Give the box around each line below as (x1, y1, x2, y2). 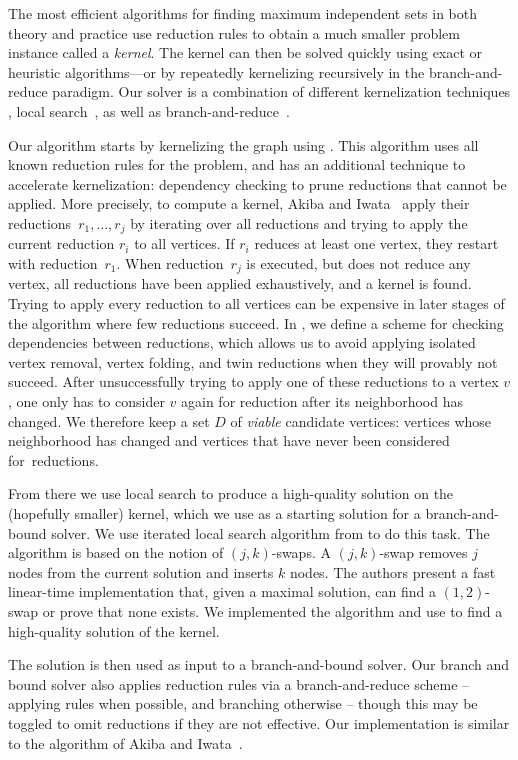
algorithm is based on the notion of (8, 542, 224, 563)
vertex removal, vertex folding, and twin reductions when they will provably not (8, 351, 498, 372)
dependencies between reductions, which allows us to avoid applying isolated (8, 332, 476, 353)
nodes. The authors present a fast (289, 561, 496, 582)
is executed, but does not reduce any (246, 252, 471, 273)
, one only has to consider (8, 391, 165, 411)
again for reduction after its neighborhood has (181, 391, 463, 411)
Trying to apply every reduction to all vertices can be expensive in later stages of (8, 293, 505, 314)
